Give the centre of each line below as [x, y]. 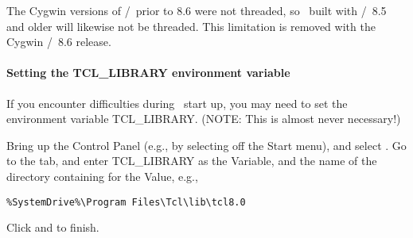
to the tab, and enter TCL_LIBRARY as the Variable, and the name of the [192, 161]
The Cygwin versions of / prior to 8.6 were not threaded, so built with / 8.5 [197, 10]
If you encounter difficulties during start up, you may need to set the [177, 103]
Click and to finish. [53, 227]
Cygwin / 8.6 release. [59, 42]
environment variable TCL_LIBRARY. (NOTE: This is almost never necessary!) [204, 119]
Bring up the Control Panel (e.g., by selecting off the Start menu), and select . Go [206, 145]
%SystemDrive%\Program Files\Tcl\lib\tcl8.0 [126, 202]
